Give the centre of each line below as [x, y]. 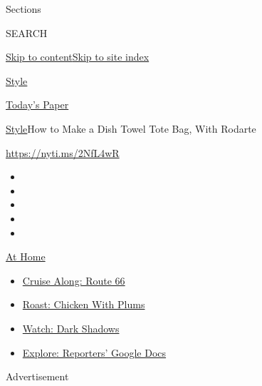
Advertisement [37, 376]
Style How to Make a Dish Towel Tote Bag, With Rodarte [131, 128]
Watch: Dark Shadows [71, 328]
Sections [23, 9]
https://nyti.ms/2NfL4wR [63, 152]
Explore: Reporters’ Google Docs [94, 352]
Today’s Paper [37, 105]
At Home [26, 257]
